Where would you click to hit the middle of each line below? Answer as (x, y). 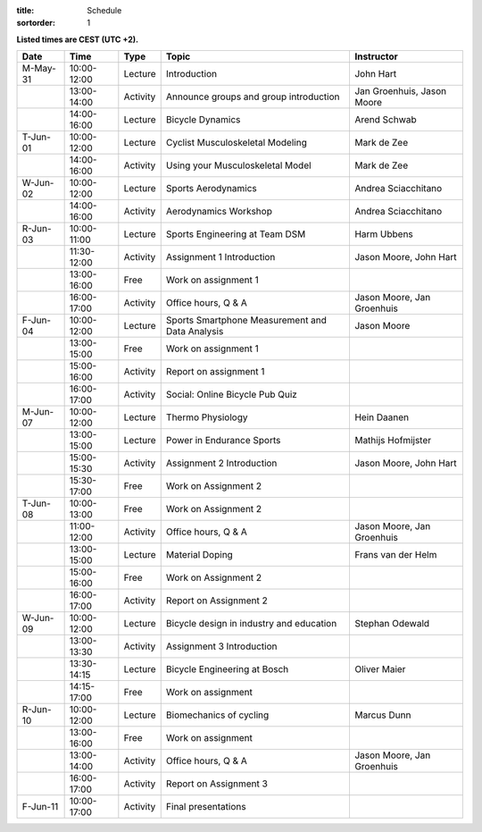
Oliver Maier (380, 669)
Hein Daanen (382, 417)
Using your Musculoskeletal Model (238, 165)
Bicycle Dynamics (203, 120)
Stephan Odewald (392, 624)
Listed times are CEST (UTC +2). (78, 39)
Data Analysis (195, 332)
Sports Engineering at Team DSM (236, 234)
